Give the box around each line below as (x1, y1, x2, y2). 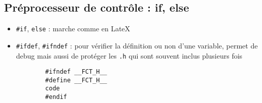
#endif (45, 93, 68, 101)
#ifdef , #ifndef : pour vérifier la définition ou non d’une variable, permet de (16, 40, 258, 50)
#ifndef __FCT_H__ (45, 68, 107, 76)
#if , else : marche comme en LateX (16, 23, 130, 34)
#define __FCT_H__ (45, 76, 107, 84)
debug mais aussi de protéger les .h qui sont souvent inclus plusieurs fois (16, 50, 243, 61)
